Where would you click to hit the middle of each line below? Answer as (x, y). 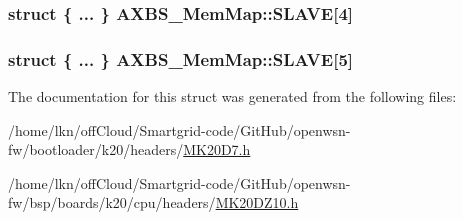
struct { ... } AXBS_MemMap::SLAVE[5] (181, 58)
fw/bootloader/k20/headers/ (96, 149)
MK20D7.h (217, 149)
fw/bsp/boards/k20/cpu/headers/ (112, 202)
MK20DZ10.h (257, 202)
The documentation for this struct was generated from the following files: (232, 96)
